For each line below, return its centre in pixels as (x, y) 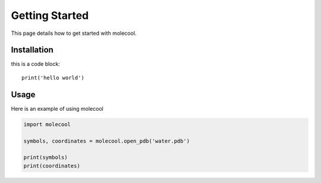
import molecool (47, 124)
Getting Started (50, 15)
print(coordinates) (52, 166)
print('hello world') (53, 78)
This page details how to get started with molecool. (74, 33)
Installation (32, 50)
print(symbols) (45, 158)
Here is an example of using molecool (57, 108)
